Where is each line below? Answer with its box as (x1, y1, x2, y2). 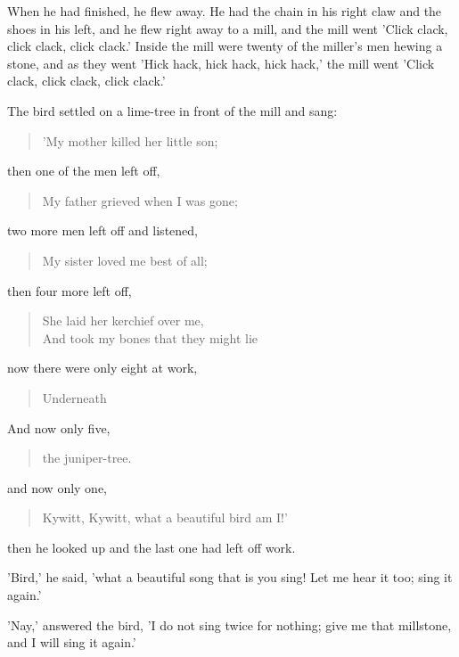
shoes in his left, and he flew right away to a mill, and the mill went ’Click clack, (7, 19, 448, 37)
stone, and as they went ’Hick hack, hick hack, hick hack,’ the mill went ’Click (7, 53, 435, 72)
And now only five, (7, 418, 111, 437)
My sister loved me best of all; (42, 250, 208, 269)
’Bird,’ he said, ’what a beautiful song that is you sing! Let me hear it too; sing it (7, 568, 453, 587)
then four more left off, (7, 281, 132, 300)
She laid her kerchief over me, (42, 311, 204, 330)
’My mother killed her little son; (42, 131, 218, 150)
